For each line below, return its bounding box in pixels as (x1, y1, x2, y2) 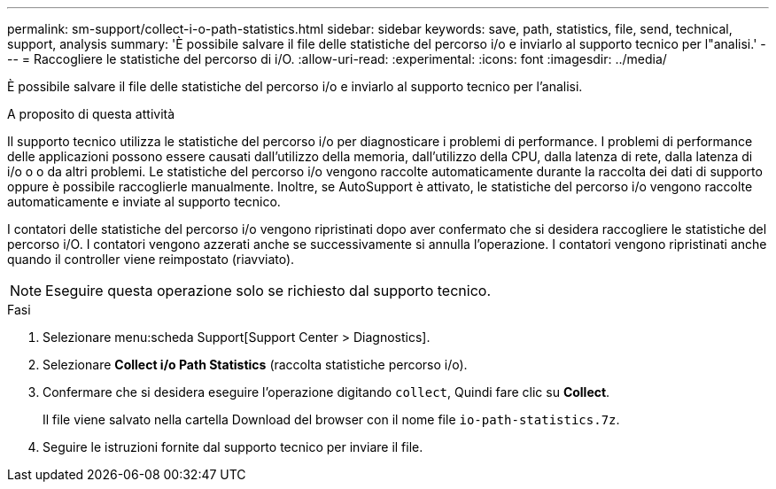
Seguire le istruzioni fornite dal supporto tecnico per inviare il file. (43, 439, 423, 454)
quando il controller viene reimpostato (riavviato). (7, 252, 295, 267)
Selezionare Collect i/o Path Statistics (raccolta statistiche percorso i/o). (43, 357, 468, 372)
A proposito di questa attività (7, 106, 175, 121)
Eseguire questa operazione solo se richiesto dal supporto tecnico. (45, 282, 491, 299)
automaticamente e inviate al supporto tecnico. (7, 194, 281, 209)
